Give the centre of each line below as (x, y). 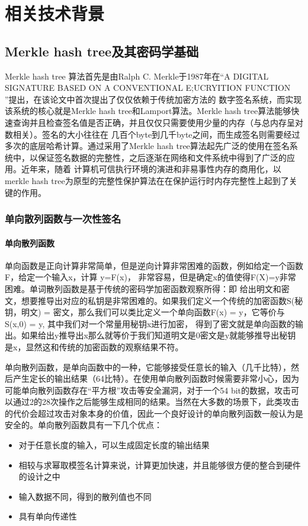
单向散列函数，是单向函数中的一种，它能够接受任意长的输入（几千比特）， (148, 367)
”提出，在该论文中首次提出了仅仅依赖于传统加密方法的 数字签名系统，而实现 (153, 99)
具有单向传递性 (48, 516)
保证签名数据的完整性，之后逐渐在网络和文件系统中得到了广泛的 (162, 157)
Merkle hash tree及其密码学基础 (102, 51)
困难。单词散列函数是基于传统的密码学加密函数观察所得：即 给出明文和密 (147, 288)
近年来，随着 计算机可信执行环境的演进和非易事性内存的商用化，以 (151, 169)
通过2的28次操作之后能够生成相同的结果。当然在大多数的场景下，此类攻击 (156, 402)
